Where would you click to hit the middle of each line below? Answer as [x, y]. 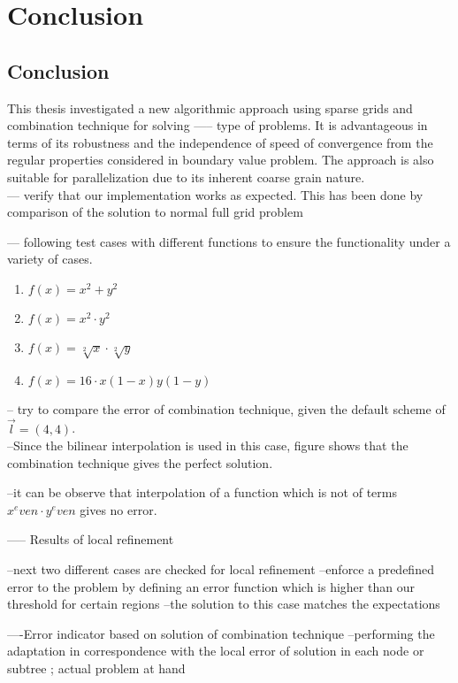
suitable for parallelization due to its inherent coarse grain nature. [186, 177]
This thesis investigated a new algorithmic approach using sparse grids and [210, 107]
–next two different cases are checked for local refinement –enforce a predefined [221, 569]
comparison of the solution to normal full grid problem [155, 212]
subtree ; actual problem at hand [96, 668]
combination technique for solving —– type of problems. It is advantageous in [218, 125]
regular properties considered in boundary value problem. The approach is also [221, 160]
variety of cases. [50, 259]
